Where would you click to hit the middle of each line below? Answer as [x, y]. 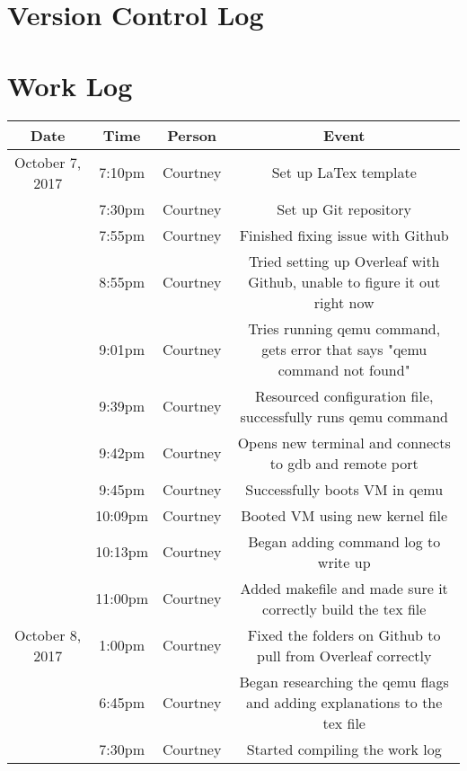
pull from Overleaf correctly [344, 655]
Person [192, 135]
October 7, [48, 162]
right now [344, 302]
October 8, [48, 634]
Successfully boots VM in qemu [344, 489]
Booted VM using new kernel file [344, 515]
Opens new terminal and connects [344, 442]
